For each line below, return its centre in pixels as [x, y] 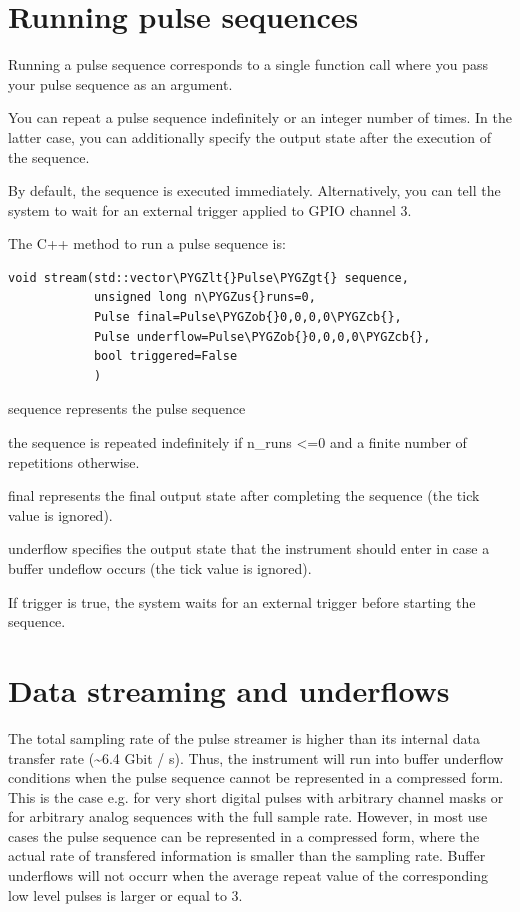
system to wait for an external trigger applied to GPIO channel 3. [210, 209]
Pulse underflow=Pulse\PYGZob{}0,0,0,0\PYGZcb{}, [262, 336]
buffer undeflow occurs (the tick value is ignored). [160, 568]
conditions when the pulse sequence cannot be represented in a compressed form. [256, 777]
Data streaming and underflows [229, 689]
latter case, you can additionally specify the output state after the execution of [249, 136]
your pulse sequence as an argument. [120, 83]
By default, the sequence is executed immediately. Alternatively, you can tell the [254, 190]
